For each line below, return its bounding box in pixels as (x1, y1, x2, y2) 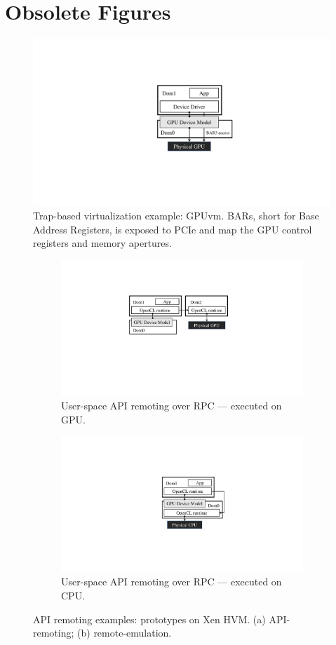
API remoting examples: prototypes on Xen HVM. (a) (33, 611, 266, 626)
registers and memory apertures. (33, 236, 172, 250)
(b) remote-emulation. (77, 625, 172, 640)
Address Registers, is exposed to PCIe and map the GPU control (33, 222, 312, 236)
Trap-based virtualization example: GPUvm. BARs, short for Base (33, 208, 319, 223)
